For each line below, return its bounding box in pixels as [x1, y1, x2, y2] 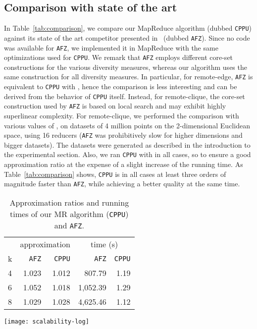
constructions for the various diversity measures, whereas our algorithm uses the [4, 61, 247, 72]
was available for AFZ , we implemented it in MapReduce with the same [4, 42, 218, 53]
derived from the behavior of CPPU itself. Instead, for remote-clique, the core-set [4, 91, 245, 101]
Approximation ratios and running [9, 197, 129, 209]
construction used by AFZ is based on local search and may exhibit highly [4, 101, 226, 111]
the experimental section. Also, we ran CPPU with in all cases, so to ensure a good [4, 149, 251, 160]
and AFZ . [54, 219, 84, 231]
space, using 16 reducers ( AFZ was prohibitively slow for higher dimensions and [4, 130, 243, 140]
